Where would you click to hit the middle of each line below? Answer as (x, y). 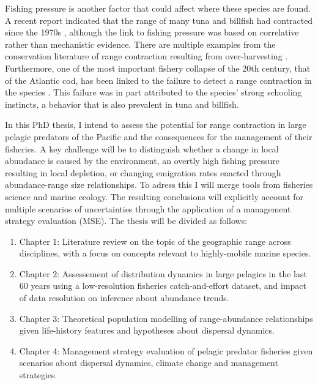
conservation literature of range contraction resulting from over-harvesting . (146, 56)
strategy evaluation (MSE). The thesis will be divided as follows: (126, 221)
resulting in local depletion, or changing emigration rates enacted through (143, 172)
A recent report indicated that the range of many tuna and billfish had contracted (159, 20)
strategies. (38, 375)
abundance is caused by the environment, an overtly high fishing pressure (142, 161)
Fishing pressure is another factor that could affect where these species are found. (158, 8)
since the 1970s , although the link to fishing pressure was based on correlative (152, 32)
